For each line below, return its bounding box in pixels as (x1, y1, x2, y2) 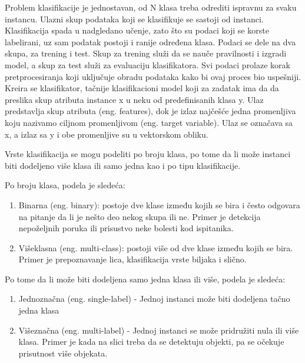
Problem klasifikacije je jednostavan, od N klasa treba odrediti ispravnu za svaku (5, 1, 297, 13)
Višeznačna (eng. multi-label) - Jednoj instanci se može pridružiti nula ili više (18, 324, 299, 336)
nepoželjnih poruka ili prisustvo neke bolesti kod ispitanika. (18, 222, 234, 234)
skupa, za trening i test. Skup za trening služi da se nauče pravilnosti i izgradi (5, 47, 287, 59)
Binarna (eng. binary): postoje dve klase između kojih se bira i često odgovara (18, 198, 300, 211)
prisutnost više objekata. (18, 347, 108, 359)
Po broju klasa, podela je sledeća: (5, 179, 125, 191)
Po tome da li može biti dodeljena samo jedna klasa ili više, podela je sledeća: (5, 272, 286, 285)
